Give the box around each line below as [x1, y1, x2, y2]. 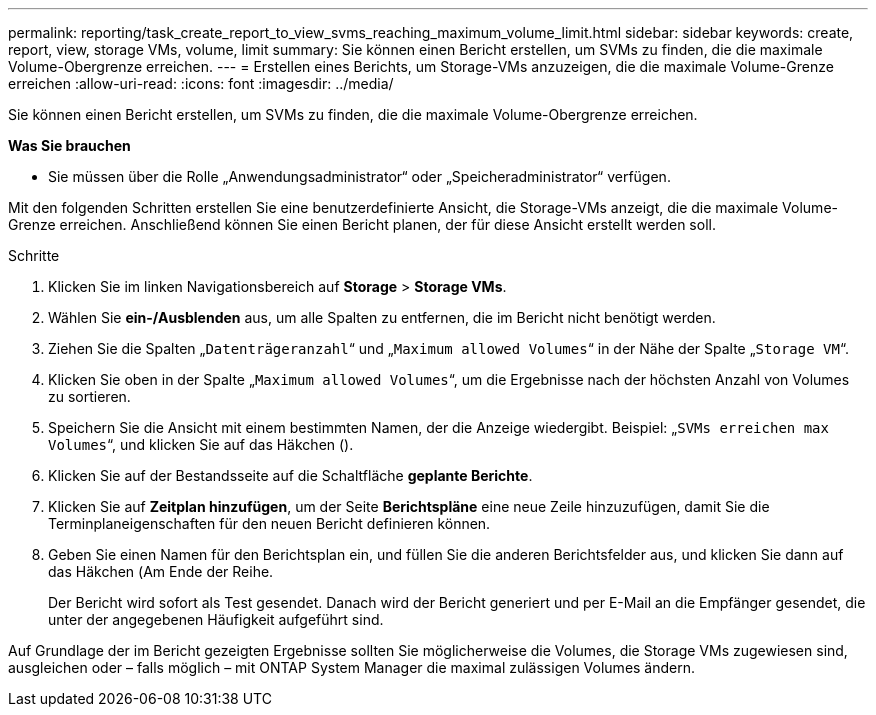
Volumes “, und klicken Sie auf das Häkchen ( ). [48, 436, 354, 453]
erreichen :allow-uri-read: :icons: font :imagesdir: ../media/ [8, 75, 394, 92]
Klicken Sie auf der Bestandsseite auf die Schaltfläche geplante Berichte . [48, 467, 533, 484]
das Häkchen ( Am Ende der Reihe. [48, 563, 274, 580]
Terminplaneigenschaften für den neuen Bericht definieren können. [48, 515, 491, 532]
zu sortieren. [48, 388, 131, 405]
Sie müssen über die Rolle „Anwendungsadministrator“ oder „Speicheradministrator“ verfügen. [48, 168, 671, 185]
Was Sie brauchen [8, 137, 131, 154]
